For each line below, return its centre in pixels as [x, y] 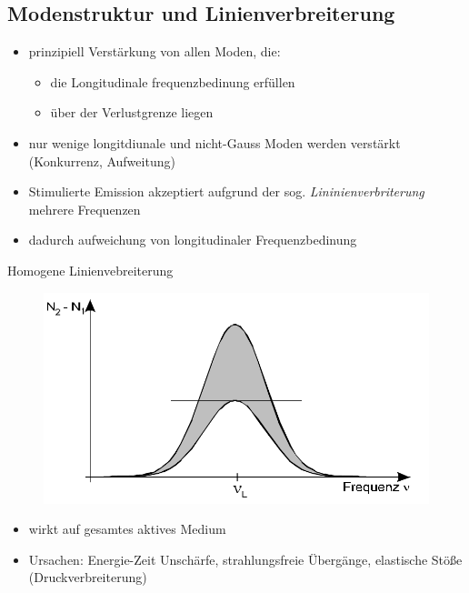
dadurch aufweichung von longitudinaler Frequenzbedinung [193, 240]
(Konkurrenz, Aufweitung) [102, 161]
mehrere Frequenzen [85, 209]
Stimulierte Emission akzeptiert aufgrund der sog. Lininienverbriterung [226, 191]
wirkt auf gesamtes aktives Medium [127, 529]
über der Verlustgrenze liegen [132, 112]
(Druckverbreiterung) [88, 577]
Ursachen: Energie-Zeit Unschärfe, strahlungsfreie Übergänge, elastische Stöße [245, 559]
